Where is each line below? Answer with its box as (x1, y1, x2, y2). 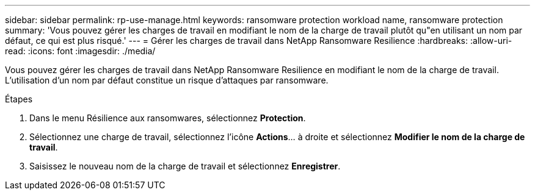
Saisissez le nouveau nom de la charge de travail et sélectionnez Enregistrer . (29, 161, 341, 171)
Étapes (5, 94, 33, 104)
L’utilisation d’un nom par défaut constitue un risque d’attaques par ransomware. (5, 75, 329, 85)
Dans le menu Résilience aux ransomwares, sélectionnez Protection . (29, 113, 306, 123)
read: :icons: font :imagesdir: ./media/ (5, 46, 156, 56)
